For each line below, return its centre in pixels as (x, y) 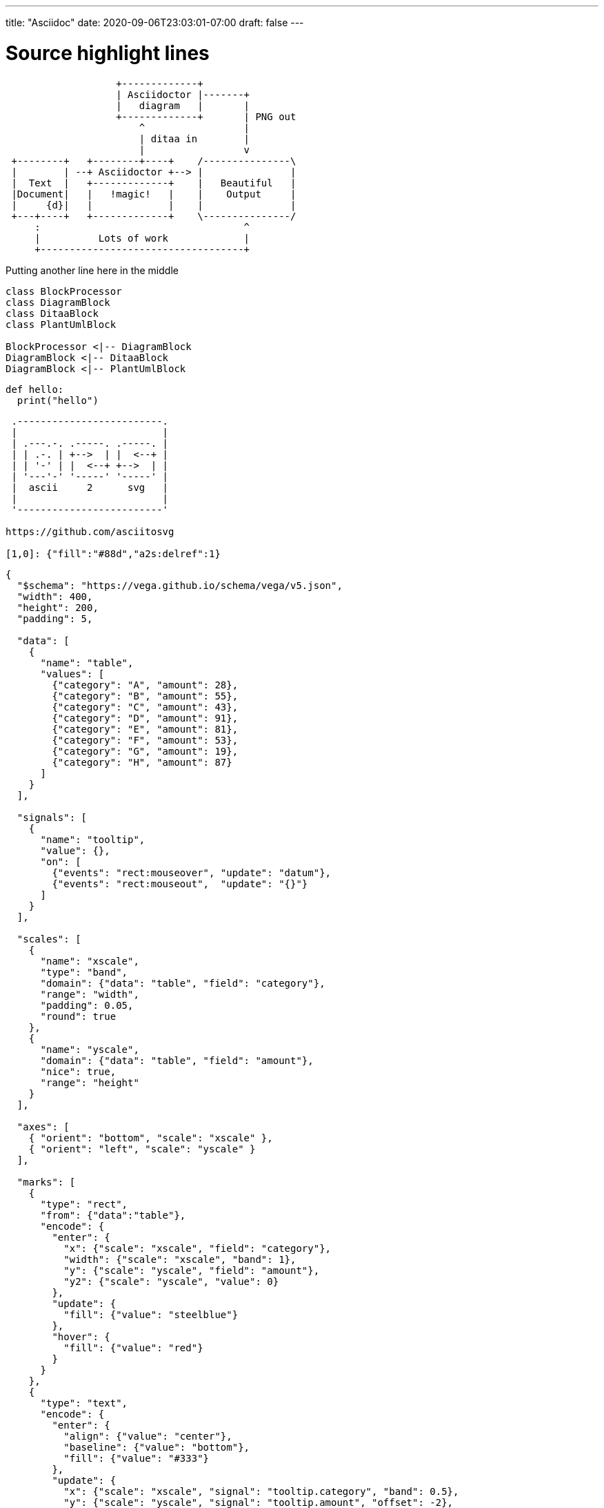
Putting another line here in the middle (92, 270)
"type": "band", (84, 972)
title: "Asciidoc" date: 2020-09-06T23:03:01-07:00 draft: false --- (155, 22)
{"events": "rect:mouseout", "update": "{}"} (180, 883)
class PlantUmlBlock (61, 324)
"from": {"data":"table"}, (113, 1215)
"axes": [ (43, 1127)
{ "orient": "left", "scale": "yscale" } (142, 1149)
